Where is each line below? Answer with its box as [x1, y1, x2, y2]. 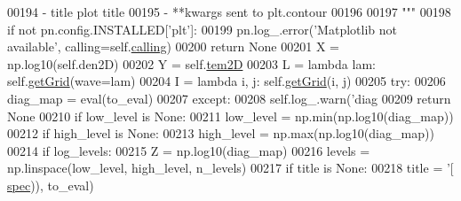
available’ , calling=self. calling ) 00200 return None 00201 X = [7, 37, 339, 56]
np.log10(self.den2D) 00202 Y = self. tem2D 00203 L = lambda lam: [7, 54, 376, 73]
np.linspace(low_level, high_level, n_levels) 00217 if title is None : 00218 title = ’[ [7, 158, 454, 177]
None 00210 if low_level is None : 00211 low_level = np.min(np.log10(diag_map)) [7, 106, 454, 125]
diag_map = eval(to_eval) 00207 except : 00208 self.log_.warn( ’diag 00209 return [7, 89, 451, 107]
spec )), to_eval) [7, 175, 94, 194]
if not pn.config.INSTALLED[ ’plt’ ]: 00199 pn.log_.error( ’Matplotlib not [7, 19, 397, 38]
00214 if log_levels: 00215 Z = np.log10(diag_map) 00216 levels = [7, 141, 370, 159]
